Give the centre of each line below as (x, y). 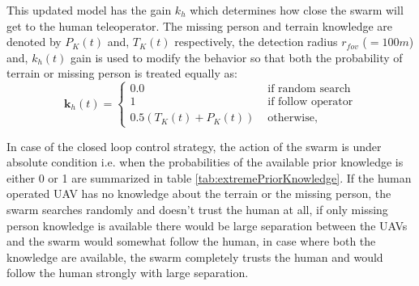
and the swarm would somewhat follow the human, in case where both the (191, 241)
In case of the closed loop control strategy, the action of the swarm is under (194, 146)
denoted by (34, 42)
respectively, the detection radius (256, 42)
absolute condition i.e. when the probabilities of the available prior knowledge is (205, 162)
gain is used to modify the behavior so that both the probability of (237, 57)
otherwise (291, 118)
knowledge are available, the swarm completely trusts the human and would (195, 257)
